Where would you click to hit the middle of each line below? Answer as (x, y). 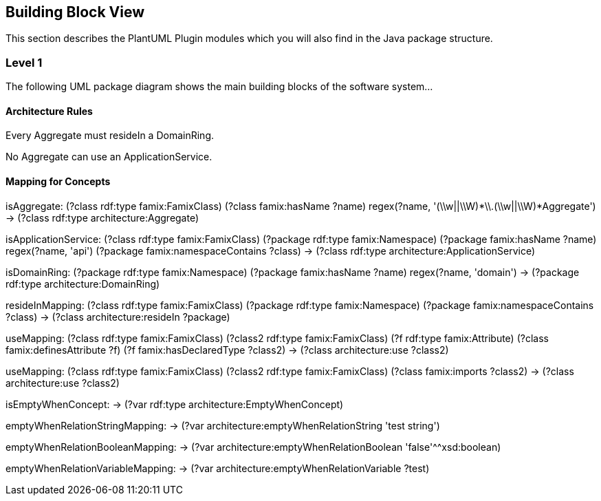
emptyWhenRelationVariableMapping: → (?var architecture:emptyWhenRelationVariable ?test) (218, 468)
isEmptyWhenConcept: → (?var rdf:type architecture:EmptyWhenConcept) (175, 404)
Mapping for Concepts (58, 181)
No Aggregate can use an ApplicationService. (109, 157)
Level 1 (24, 62)
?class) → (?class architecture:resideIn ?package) (118, 317)
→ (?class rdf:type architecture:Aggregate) (102, 217)
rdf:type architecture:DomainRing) (83, 284)
